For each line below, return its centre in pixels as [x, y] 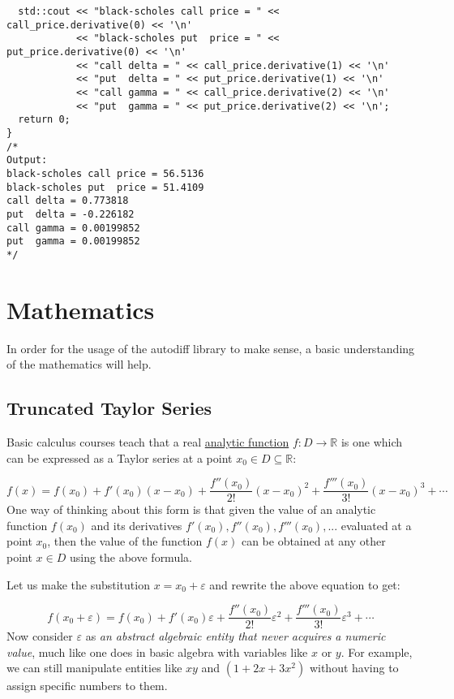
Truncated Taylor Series [109, 408]
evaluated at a [376, 525]
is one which [372, 441]
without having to [354, 668]
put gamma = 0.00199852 [73, 242]
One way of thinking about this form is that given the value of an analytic [191, 509]
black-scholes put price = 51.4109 [105, 187]
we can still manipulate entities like [94, 668]
